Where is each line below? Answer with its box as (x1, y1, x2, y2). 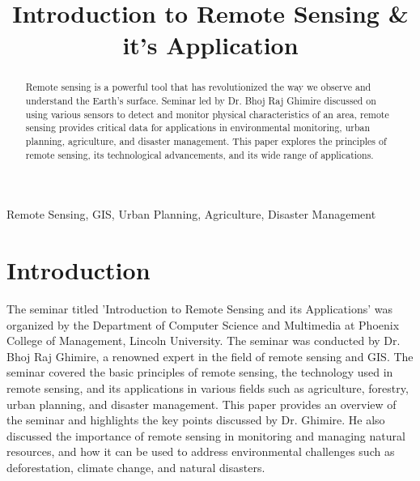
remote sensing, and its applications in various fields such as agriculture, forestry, (6, 379, 409, 396)
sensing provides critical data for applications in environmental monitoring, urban (25, 121, 371, 134)
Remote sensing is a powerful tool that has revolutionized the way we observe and (25, 80, 371, 94)
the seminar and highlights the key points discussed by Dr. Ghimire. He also (6, 411, 385, 428)
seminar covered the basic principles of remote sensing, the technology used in (6, 364, 393, 381)
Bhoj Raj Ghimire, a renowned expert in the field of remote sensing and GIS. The (6, 347, 414, 364)
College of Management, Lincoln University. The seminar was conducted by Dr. (6, 332, 401, 349)
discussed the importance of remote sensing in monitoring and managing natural (6, 427, 405, 444)
